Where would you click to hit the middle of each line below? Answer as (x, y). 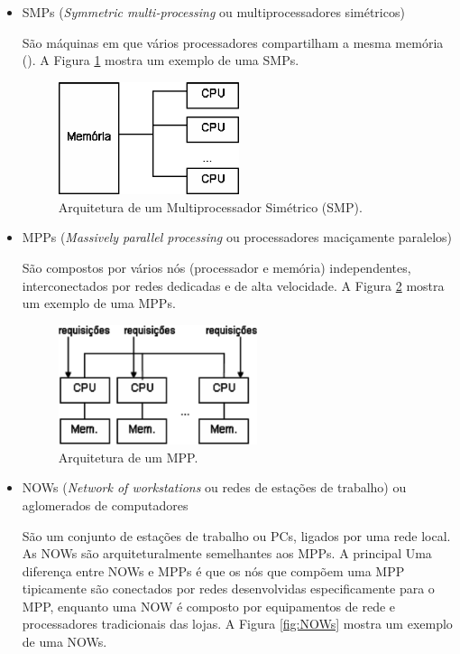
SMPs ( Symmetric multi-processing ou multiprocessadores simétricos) (213, 12)
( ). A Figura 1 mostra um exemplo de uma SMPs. (161, 60)
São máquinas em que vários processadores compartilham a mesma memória (233, 42)
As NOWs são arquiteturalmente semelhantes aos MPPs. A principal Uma (227, 553)
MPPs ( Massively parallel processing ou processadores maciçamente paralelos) (237, 237)
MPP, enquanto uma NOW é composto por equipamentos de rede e (209, 606)
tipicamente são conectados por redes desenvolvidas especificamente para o (228, 589)
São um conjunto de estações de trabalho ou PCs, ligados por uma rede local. (236, 535)
